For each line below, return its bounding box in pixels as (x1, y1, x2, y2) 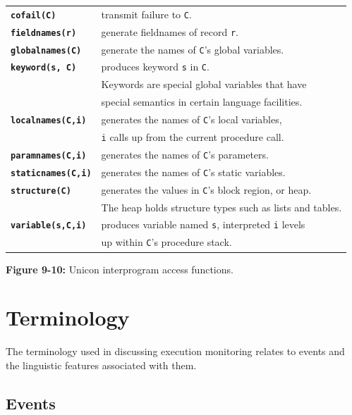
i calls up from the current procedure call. (101, 129, 284, 144)
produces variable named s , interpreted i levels (101, 217, 305, 232)
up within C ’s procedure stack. (101, 235, 232, 249)
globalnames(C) (11, 45, 82, 56)
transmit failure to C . (101, 6, 192, 21)
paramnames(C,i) (11, 150, 87, 161)
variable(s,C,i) (11, 221, 87, 231)
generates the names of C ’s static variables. (101, 164, 286, 179)
